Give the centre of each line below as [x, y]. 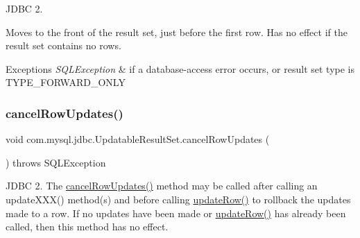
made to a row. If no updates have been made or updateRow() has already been [176, 213]
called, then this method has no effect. [87, 227]
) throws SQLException [56, 162]
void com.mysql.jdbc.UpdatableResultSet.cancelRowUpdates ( [138, 139]
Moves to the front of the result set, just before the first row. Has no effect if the [177, 32]
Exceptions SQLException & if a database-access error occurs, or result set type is [180, 68]
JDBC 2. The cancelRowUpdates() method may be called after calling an [162, 186]
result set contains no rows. [63, 45]
